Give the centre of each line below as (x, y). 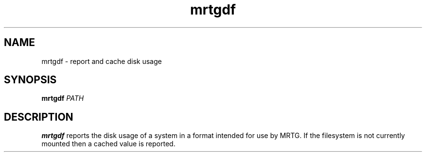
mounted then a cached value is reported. (108, 144)
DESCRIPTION (39, 117)
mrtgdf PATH (63, 98)
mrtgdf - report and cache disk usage (102, 61)
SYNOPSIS (30, 80)
